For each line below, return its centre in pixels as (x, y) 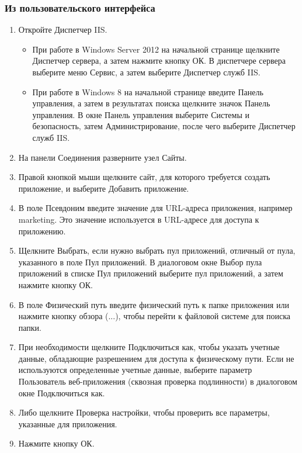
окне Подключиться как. (62, 393)
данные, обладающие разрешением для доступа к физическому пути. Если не (156, 358)
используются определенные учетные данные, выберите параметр (135, 370)
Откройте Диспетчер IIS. (63, 30)
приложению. (42, 231)
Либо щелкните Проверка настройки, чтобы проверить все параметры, (144, 412)
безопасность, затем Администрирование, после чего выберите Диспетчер (164, 126)
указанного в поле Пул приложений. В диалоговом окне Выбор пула (140, 262)
